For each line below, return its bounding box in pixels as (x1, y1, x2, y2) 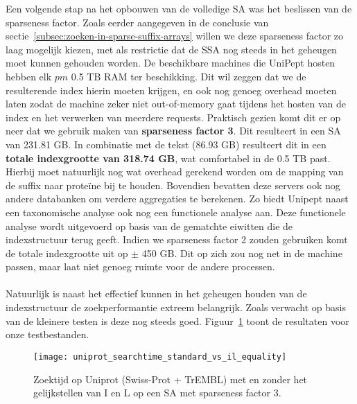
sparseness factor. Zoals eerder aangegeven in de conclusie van (6, 15, 269, 29)
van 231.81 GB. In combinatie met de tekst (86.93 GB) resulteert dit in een (6, 137, 326, 151)
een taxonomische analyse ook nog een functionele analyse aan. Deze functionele (6, 204, 346, 219)
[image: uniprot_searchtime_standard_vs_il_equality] (33, 351, 287, 362)
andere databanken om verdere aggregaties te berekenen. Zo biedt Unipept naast (6, 191, 349, 206)
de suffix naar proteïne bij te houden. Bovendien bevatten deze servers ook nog (6, 177, 340, 192)
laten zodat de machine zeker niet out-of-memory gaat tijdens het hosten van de (6, 96, 346, 111)
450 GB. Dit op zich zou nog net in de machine (141, 245, 342, 260)
